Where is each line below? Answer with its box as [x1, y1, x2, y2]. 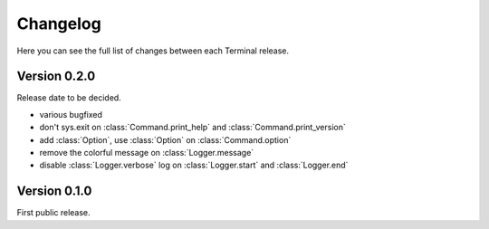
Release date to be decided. [16, 92, 121, 103]
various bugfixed [39, 109, 103, 119]
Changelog [16, 14, 101, 33]
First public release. [16, 207, 91, 218]
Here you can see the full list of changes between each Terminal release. [16, 45, 290, 56]
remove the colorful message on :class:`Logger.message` [39, 148, 254, 158]
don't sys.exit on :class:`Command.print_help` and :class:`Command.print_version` [39, 122, 346, 133]
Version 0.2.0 [16, 69, 96, 84]
